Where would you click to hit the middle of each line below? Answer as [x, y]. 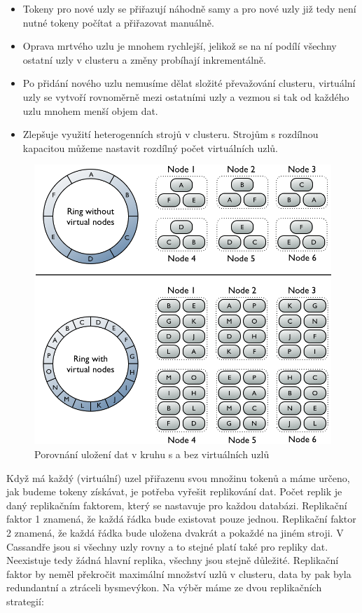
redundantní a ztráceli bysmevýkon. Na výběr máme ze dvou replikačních [164, 587]
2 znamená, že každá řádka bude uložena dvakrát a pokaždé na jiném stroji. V [175, 533]
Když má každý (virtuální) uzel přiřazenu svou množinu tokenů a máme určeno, [178, 477]
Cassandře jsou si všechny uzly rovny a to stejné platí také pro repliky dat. [167, 546]
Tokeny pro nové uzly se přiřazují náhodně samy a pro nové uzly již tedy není [189, 8]
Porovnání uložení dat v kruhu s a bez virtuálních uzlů [152, 454]
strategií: [25, 601]
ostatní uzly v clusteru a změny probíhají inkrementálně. [144, 59]
